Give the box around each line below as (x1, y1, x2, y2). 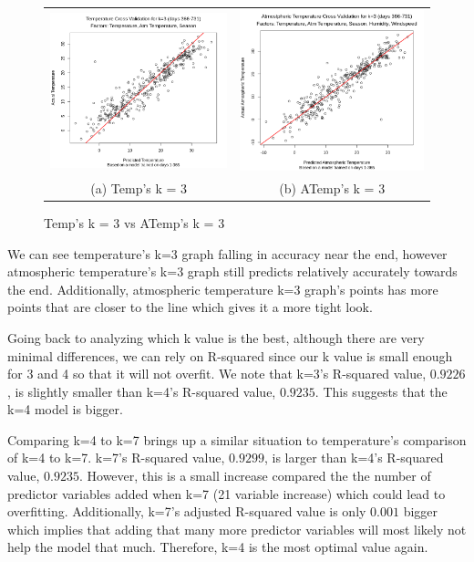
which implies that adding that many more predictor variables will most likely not (7, 519, 467, 538)
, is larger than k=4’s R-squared (263, 448, 444, 467)
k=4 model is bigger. (7, 400, 123, 419)
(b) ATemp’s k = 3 (279, 178, 386, 197)
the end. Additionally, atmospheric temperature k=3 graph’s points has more (7, 279, 438, 298)
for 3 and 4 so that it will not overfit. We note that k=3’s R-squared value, (7, 364, 427, 383)
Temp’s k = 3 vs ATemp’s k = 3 (44, 213, 225, 232)
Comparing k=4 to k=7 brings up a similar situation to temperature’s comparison (7, 430, 467, 449)
